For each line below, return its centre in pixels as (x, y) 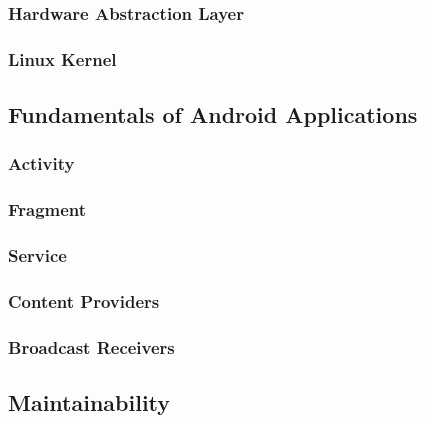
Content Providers (84, 300)
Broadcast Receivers (91, 346)
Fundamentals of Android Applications (213, 114)
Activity (41, 163)
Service (37, 255)
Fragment (47, 209)
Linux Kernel (62, 58)
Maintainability (89, 402)
